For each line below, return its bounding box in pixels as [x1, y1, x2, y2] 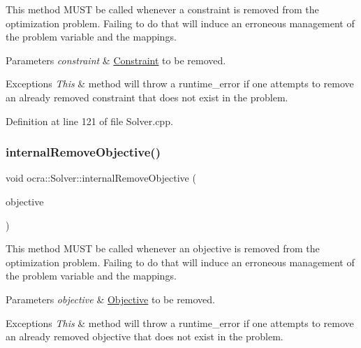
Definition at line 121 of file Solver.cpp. [6, 113, 173, 128]
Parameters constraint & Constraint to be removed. [6, 52, 226, 67]
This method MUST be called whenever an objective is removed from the [6, 241, 320, 256]
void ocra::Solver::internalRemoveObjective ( [6, 171, 196, 185]
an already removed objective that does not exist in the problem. [6, 329, 283, 344]
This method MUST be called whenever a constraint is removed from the [6, 2, 319, 16]
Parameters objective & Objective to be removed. [6, 291, 216, 306]
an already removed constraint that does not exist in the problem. [6, 89, 288, 104]
